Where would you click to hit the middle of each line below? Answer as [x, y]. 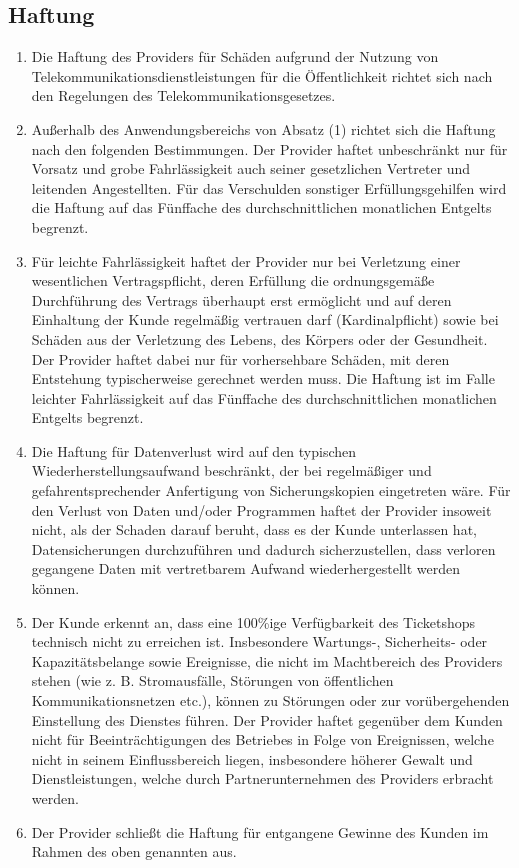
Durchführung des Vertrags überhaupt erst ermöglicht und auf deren [241, 299]
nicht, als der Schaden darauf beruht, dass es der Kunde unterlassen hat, [254, 529]
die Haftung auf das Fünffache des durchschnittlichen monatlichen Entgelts [261, 207]
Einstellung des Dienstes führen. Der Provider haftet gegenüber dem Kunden [267, 719]
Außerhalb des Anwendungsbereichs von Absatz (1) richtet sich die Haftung [263, 128]
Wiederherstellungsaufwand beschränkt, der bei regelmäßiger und [231, 470]
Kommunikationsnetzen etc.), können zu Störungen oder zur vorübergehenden [270, 700]
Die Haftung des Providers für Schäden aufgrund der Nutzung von [235, 56]
